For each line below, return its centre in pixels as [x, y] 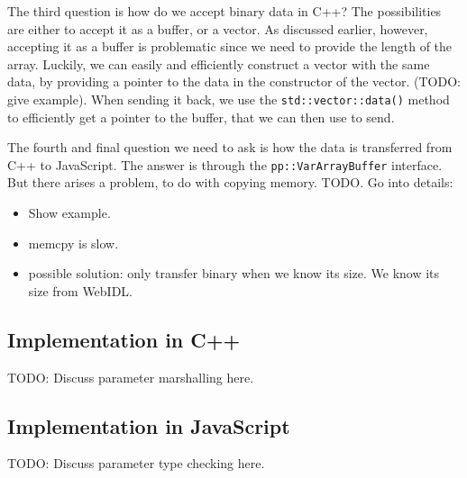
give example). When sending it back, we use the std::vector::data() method [229, 99]
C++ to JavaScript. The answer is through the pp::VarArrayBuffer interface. [225, 164]
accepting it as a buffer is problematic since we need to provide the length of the [230, 46]
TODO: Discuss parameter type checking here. [136, 463]
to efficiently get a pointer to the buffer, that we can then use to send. [201, 117]
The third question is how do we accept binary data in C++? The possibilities [224, 11]
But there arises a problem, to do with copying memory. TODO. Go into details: [230, 182]
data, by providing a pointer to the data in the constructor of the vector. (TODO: [234, 81]
